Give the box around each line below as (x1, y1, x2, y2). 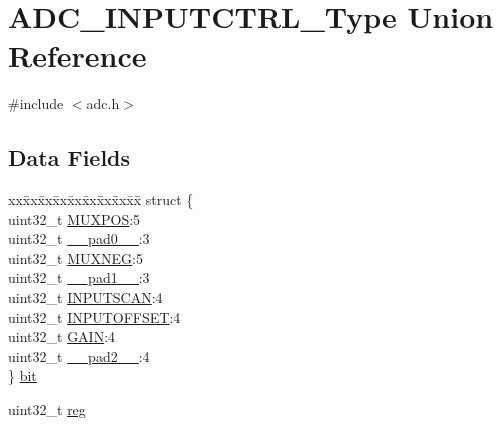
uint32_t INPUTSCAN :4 (8, 287, 163, 308)
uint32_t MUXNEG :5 (8, 247, 143, 268)
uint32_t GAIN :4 (8, 326, 116, 347)
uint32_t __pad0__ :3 (8, 228, 150, 249)
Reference (8, 35, 147, 76)
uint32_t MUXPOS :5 (8, 208, 141, 229)
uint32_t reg (8, 399, 86, 420)
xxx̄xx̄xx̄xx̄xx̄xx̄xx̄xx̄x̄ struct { (8, 189, 194, 210)
